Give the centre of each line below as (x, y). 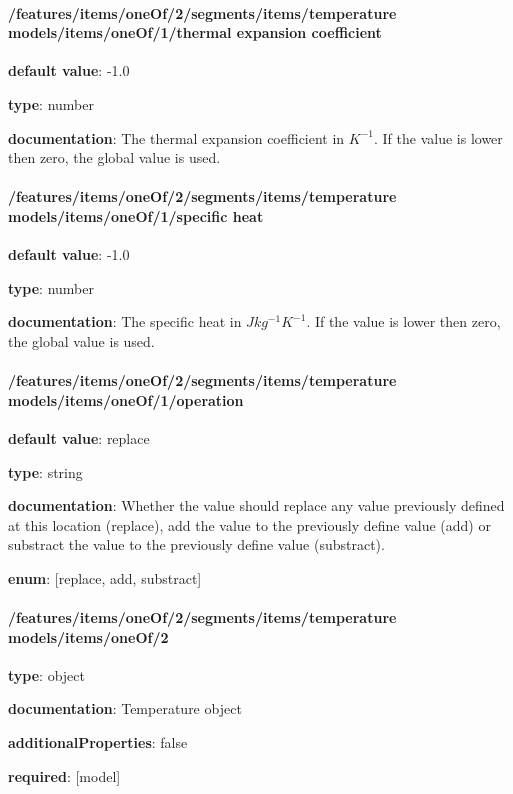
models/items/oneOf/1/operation (126, 399)
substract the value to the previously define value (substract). (196, 544)
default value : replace (79, 437)
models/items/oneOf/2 (88, 636)
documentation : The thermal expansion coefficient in (176, 137)
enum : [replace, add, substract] (105, 577)
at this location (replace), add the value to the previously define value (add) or (249, 524)
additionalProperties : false (98, 742)
